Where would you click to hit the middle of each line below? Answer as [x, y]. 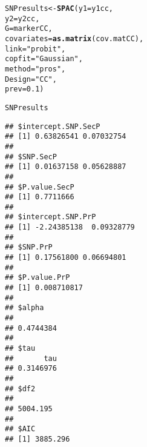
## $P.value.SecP [40, 187]
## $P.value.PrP [38, 278]
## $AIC [20, 429]
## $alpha [24, 308]
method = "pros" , [35, 69]
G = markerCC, [29, 29]
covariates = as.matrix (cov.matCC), [74, 38]
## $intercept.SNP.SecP [53, 126]
